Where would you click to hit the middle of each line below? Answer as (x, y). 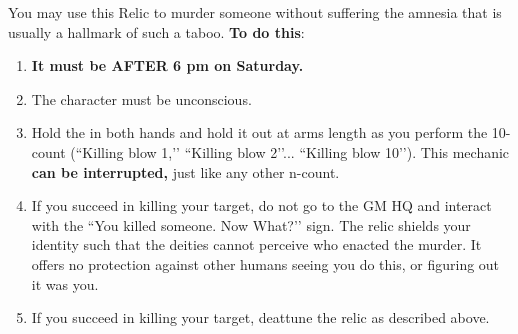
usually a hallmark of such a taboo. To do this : (156, 31)
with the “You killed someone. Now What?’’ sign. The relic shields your (251, 224)
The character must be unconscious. (141, 98)
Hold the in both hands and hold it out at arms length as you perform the (259, 132)
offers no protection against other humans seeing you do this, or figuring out (265, 263)
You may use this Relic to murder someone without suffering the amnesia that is (255, 12)
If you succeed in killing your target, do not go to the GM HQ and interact (261, 205)
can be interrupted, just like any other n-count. (185, 171)
